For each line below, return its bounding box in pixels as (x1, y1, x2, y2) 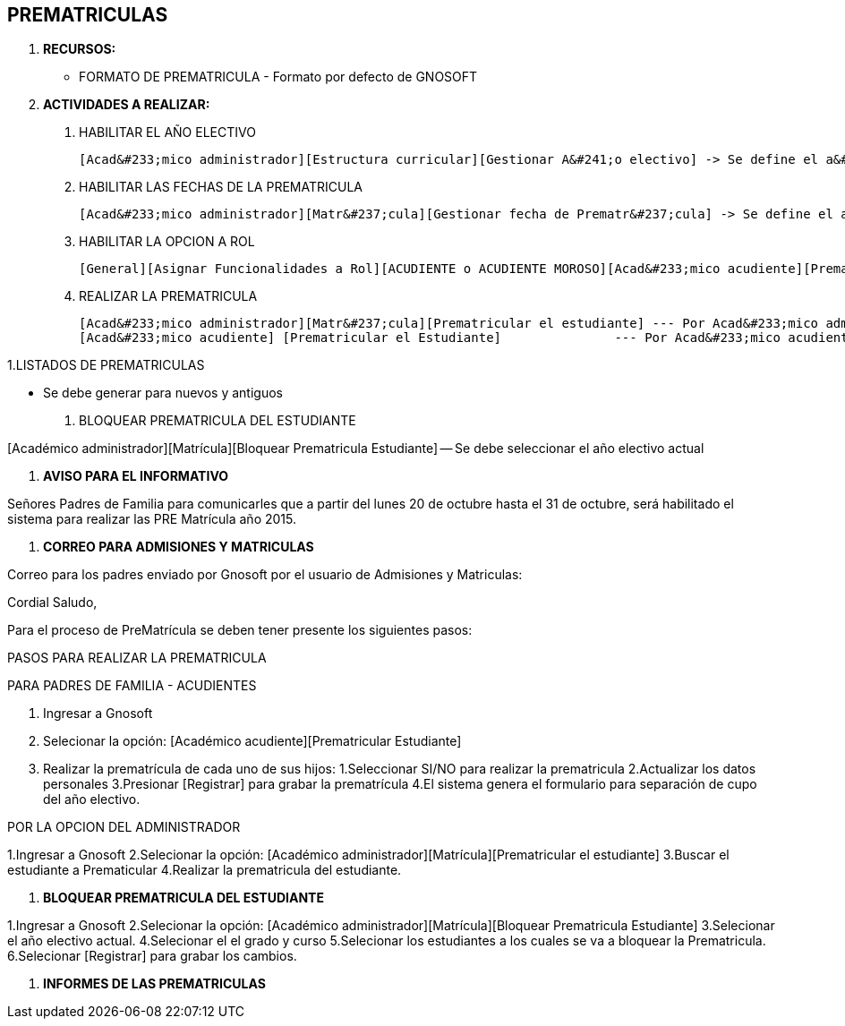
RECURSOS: (43, 41, 116, 57)
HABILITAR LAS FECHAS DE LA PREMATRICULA (79, 179, 363, 195)
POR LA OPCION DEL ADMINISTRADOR (7, 819, 241, 835)
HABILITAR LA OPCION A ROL (79, 234, 255, 250)
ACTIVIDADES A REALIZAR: (43, 97, 210, 113)
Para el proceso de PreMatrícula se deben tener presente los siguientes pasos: (7, 622, 473, 638)
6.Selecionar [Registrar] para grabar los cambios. (7, 948, 297, 964)
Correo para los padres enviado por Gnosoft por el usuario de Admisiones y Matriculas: (7, 567, 523, 583)
